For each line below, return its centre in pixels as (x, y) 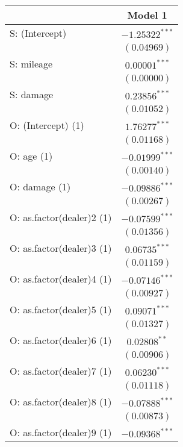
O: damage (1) (40, 186)
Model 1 (147, 15)
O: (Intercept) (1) (47, 125)
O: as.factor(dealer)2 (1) (61, 217)
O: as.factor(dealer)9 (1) (61, 432)
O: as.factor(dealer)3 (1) (61, 248)
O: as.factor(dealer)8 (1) (61, 402)
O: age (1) (31, 156)
